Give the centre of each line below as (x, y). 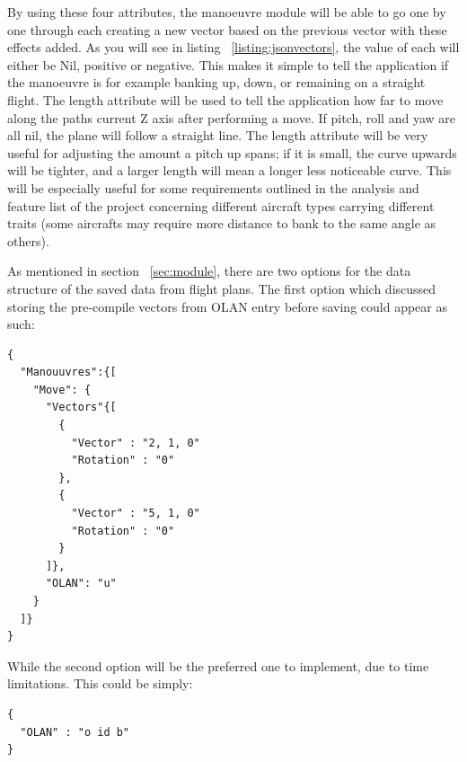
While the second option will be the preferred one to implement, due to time (218, 665)
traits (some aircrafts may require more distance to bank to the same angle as (222, 223)
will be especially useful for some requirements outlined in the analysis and (213, 187)
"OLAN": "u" (81, 584)
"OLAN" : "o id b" (75, 732)
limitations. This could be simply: (100, 683)
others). (28, 240)
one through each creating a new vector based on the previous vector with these (227, 29)
